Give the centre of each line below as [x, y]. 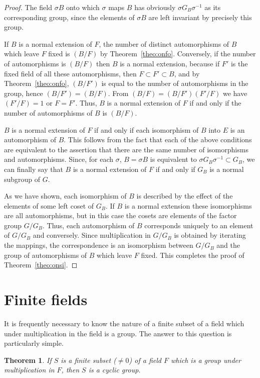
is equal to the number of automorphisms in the [175, 83]
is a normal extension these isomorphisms [188, 205]
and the [228, 245]
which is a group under [206, 360]
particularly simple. [34, 343]
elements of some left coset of [49, 205]
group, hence [24, 93]
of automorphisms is [35, 63]
